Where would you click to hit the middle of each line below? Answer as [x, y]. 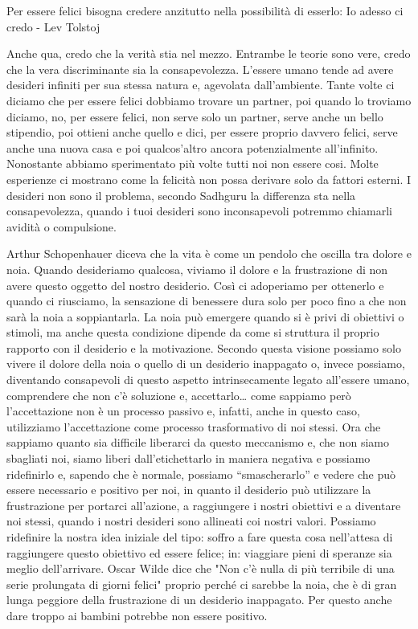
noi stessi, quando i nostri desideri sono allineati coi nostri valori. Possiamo [191, 521]
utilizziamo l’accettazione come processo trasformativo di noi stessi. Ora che [194, 426]
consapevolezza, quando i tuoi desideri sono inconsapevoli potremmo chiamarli [199, 211]
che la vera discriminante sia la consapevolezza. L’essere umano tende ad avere [200, 69]
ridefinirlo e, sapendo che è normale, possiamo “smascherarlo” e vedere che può [201, 474]
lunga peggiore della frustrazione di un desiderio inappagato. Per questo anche [199, 600]
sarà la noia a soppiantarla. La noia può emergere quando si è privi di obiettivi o [205, 316]
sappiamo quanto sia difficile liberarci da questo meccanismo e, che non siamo [198, 442]
